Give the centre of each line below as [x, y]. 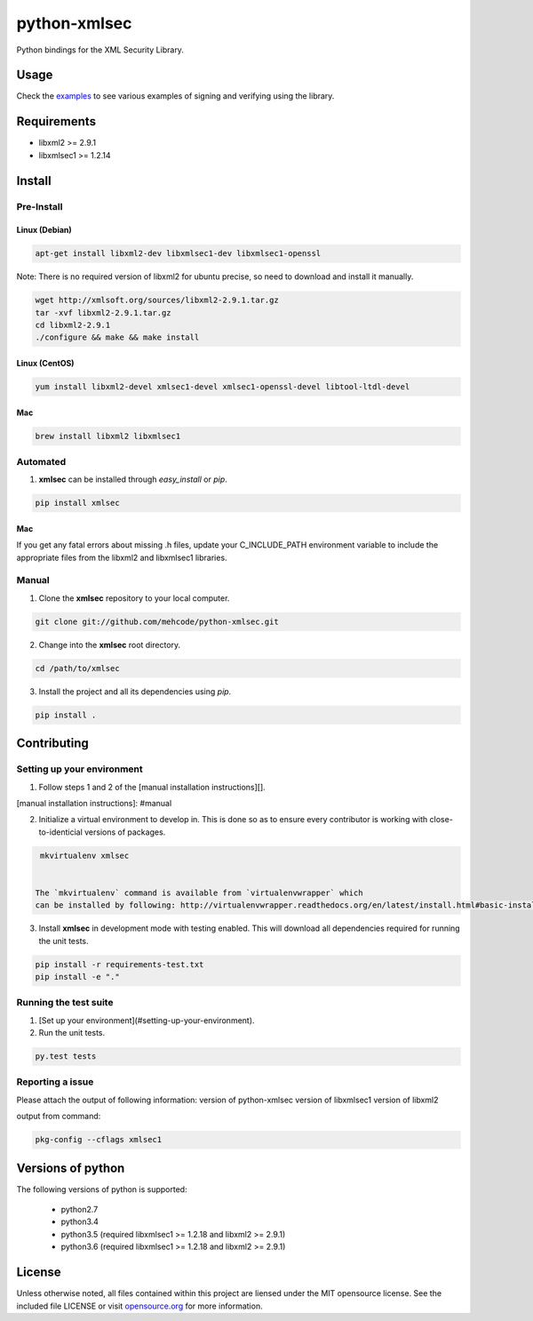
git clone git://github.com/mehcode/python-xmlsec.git [157, 621]
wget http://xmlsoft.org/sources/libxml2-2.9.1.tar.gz [157, 300]
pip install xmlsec [77, 503]
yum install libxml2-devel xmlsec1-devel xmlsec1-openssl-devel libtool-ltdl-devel [223, 387]
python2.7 [80, 1210]
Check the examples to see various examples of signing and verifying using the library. [175, 96]
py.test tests [66, 1057]
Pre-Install [40, 206]
